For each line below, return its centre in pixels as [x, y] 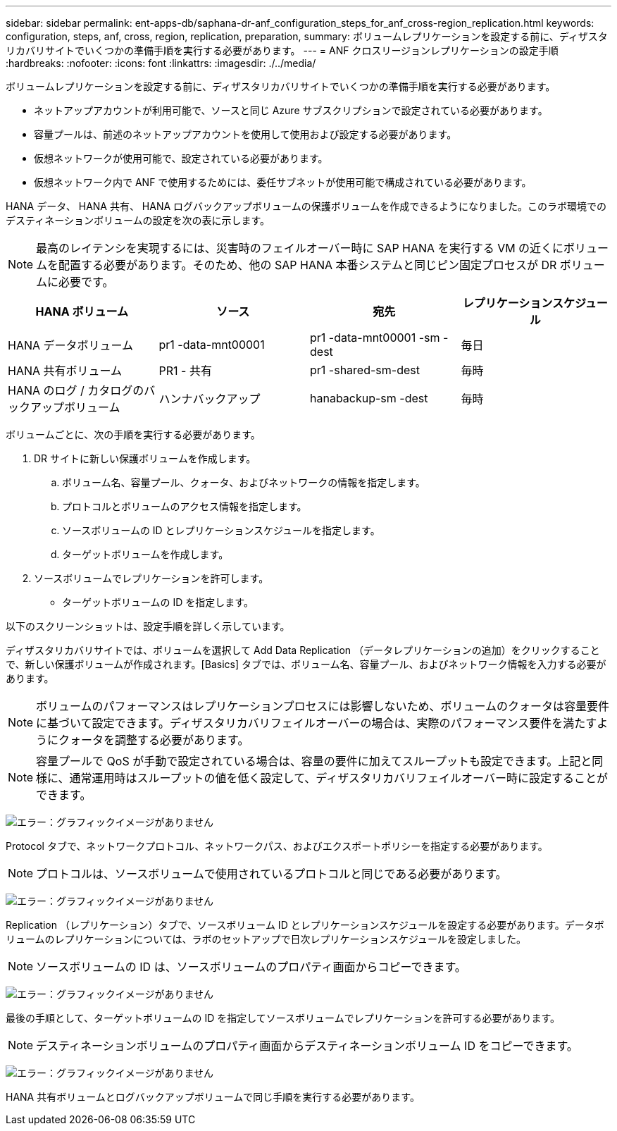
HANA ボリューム [82, 311]
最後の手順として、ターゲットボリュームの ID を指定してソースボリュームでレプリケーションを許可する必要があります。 [283, 1018]
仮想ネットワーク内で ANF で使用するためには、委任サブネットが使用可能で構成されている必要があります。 [283, 182]
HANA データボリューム [71, 345]
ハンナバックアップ [210, 399]
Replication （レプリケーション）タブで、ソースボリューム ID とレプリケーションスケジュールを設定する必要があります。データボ [305, 925]
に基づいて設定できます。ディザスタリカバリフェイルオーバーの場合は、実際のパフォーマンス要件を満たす [317, 723]
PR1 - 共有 [185, 371]
